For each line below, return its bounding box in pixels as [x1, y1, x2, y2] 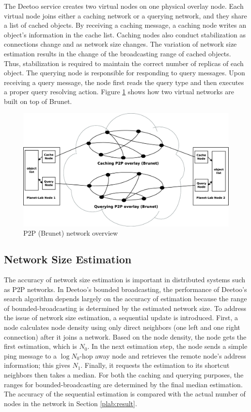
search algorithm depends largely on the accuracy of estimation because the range [4, 293, 247, 304]
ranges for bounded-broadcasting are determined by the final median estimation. [4, 379, 243, 389]
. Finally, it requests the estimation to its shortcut [80, 360, 230, 370]
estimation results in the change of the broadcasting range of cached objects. [4, 48, 231, 58]
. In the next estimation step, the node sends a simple [87, 341, 248, 351]
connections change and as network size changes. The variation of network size [4, 39, 237, 49]
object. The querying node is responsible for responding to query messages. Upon [4, 68, 245, 78]
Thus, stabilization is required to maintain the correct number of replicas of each [4, 58, 244, 68]
